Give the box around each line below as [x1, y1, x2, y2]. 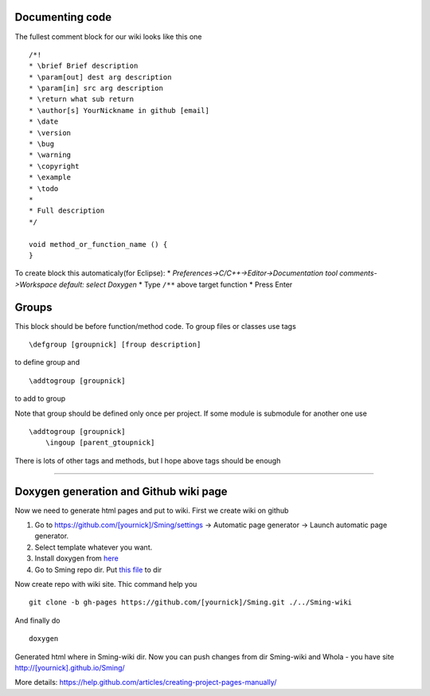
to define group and [14, 358, 80, 367]
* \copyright [29, 162, 80, 170]
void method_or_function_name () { [29, 240, 168, 248]
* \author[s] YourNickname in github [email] [29, 106, 210, 115]
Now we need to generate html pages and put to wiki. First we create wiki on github [14, 506, 289, 515]
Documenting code [14, 10, 111, 24]
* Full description [29, 206, 105, 215]
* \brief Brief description [29, 61, 139, 71]
